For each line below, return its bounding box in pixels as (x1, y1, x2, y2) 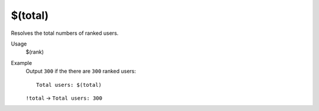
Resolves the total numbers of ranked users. (11, 30, 119, 37)
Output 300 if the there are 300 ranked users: (25, 68, 136, 75)
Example (11, 59, 32, 66)
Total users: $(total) (36, 81, 102, 88)
